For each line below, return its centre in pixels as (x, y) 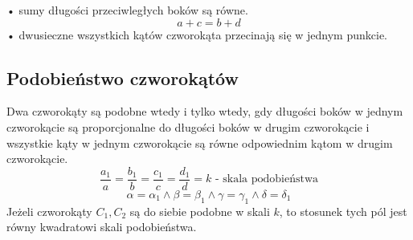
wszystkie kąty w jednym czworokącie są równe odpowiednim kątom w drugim (200, 142)
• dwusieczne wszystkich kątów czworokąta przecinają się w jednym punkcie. (197, 34)
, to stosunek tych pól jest (343, 211)
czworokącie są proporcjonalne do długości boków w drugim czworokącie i (188, 126)
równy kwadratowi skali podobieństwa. (102, 227)
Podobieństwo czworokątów (123, 77)
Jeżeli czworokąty (49, 211)
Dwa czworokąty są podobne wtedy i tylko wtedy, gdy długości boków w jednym (205, 111)
